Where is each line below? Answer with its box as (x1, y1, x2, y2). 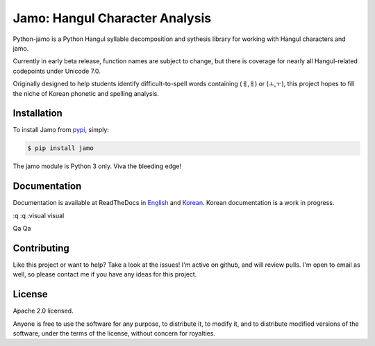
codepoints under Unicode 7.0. (12, 67, 101, 75)
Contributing (12, 242, 69, 254)
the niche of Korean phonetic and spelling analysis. (12, 89, 160, 97)
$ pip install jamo (27, 145, 94, 152)
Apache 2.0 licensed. (12, 306, 74, 315)
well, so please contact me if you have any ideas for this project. (12, 270, 197, 279)
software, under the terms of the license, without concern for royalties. (12, 329, 215, 338)
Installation (12, 108, 62, 120)
